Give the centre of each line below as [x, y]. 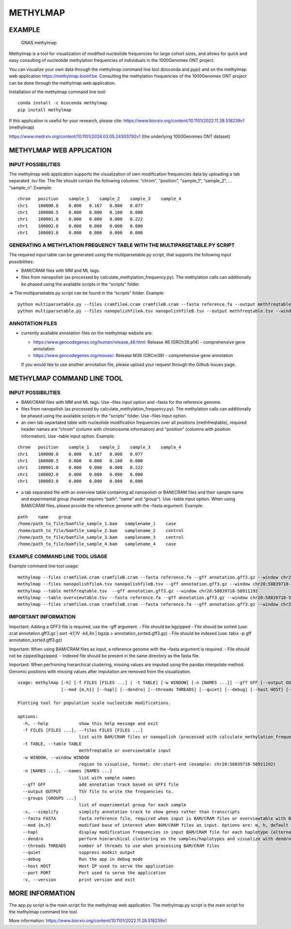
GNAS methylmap [39, 42]
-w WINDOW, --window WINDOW [56, 757]
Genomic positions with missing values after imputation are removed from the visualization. [100, 671]
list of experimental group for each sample [133, 805]
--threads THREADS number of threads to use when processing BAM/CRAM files [121, 846]
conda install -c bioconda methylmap [63, 103]
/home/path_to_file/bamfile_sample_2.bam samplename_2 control [101, 531]
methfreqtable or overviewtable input [125, 751]
